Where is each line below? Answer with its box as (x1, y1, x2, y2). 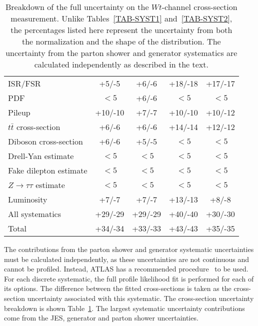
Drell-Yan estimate (8, 150, 74, 161)
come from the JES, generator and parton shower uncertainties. (4, 312, 198, 323)
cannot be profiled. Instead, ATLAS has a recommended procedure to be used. (4, 263, 248, 274)
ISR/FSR (8, 77, 41, 89)
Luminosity (8, 193, 47, 205)
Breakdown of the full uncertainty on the (5, 1, 149, 12)
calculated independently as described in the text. (34, 58, 208, 70)
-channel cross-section (161, 1, 237, 12)
